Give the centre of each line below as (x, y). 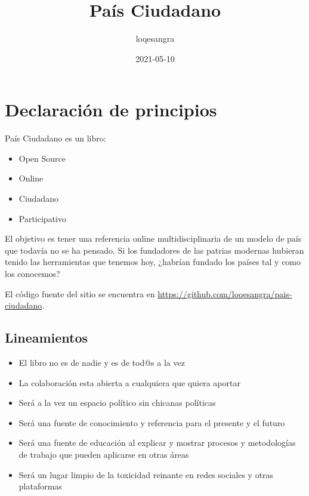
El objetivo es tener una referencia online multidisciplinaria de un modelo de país (153, 238)
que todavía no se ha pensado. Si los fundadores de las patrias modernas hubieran (154, 250)
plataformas (40, 486)
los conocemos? (33, 273)
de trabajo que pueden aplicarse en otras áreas (104, 454)
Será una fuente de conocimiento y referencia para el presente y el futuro (152, 422)
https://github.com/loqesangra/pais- (225, 293)
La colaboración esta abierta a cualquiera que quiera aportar (129, 382)
